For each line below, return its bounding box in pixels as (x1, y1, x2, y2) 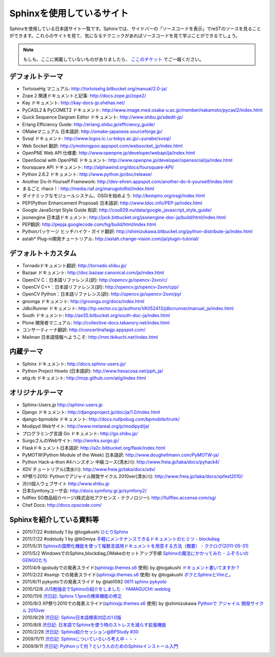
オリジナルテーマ (9, 388, 63, 397)
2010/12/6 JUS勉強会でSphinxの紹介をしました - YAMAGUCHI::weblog (22, 585, 171, 592)
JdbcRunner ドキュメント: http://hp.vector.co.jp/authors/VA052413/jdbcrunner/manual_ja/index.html (22, 306, 234, 312)
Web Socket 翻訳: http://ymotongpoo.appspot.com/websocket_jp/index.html (22, 143, 183, 149)
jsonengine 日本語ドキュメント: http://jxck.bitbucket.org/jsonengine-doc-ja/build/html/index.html (22, 214, 226, 220)
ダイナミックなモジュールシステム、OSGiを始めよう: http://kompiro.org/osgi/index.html (22, 193, 205, 199)
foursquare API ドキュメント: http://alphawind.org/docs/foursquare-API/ (22, 164, 174, 170)
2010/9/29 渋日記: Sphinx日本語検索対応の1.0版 (22, 615, 122, 621)
